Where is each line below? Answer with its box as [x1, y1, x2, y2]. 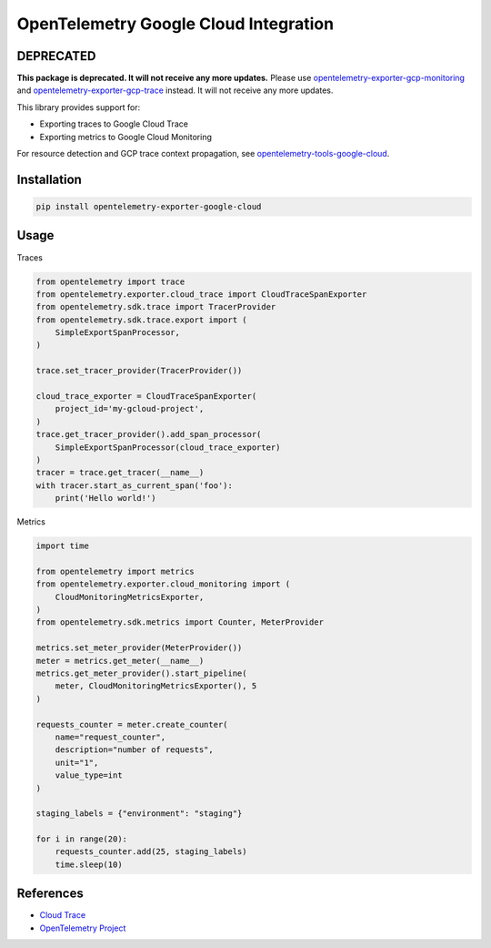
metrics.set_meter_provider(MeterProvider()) [35, 643, 243, 653]
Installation [16, 171, 82, 187]
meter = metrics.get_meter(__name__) [35, 656, 205, 666]
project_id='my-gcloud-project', [55, 403, 205, 414]
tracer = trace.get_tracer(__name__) [35, 467, 205, 478]
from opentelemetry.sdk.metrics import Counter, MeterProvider [35, 617, 325, 627]
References [16, 886, 84, 902]
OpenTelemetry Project [39, 923, 126, 933]
